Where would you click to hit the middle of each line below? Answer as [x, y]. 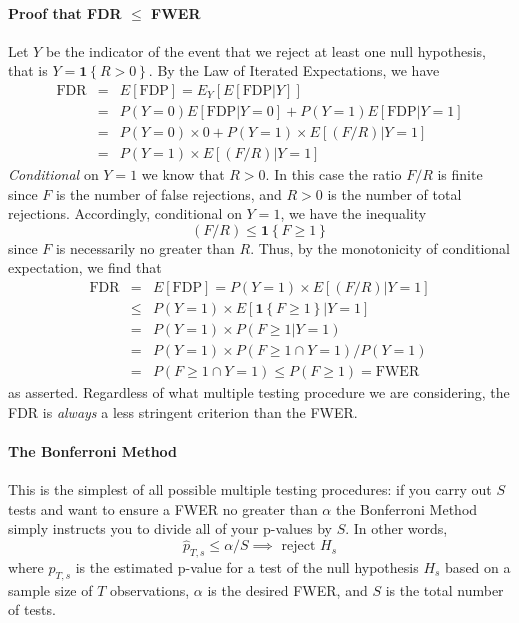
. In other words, [396, 528]
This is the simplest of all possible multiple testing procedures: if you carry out [250, 489]
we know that [183, 174]
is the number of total [394, 193]
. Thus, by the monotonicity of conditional [380, 247]
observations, [150, 589]
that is [28, 70]
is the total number [444, 589]
